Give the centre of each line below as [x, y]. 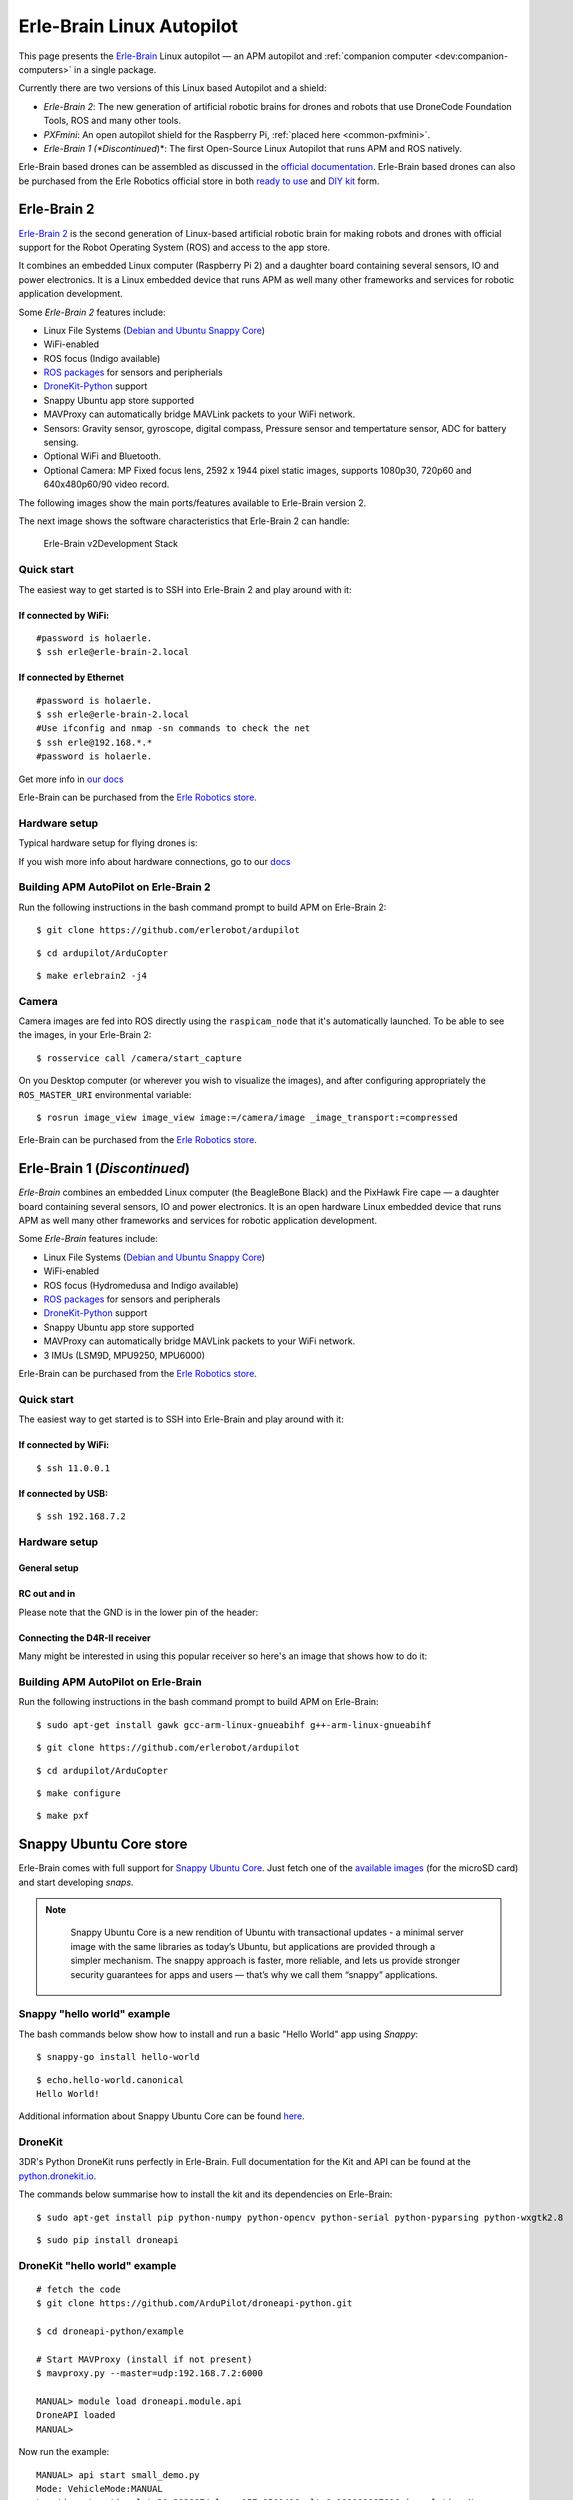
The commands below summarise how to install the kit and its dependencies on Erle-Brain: [205, 2194]
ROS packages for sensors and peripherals [132, 1299]
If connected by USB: [63, 1493]
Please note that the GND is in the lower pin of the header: [138, 1612]
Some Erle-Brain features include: [88, 1239]
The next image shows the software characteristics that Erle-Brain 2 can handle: [184, 521]
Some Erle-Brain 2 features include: [92, 312]
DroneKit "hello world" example [97, 2265]
